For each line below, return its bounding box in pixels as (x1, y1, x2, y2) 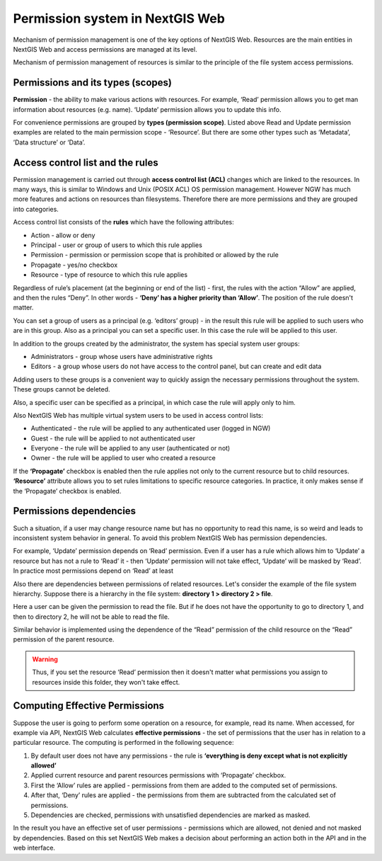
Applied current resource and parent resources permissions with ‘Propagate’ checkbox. (30, 771, 286, 780)
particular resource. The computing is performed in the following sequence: (13, 739, 234, 747)
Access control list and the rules (13, 156, 158, 169)
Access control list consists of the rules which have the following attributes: (13, 218, 235, 227)
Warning (32, 655, 58, 663)
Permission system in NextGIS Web (13, 11, 226, 26)
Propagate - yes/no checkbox (30, 261, 118, 269)
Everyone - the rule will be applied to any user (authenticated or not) (30, 444, 231, 452)
